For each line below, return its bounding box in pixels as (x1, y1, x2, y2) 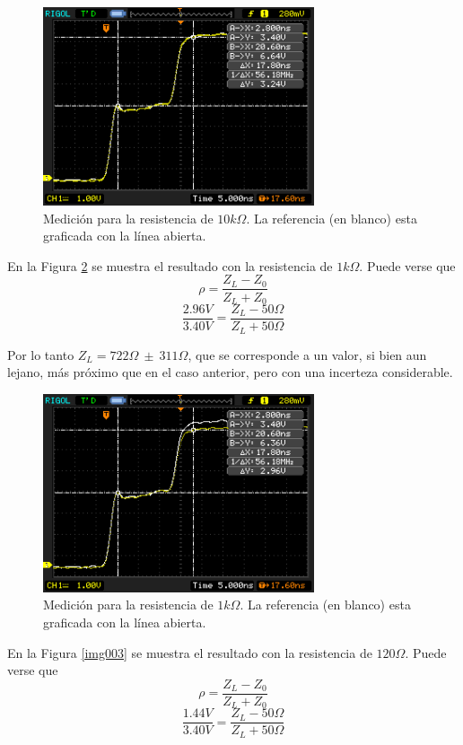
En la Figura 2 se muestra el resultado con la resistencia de (7, 256, 333, 275)
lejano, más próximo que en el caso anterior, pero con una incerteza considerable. (7, 363, 453, 381)
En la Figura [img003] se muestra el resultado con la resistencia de (7, 643, 372, 662)
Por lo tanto (7, 345, 74, 364)
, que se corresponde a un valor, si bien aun (188, 345, 427, 364)
